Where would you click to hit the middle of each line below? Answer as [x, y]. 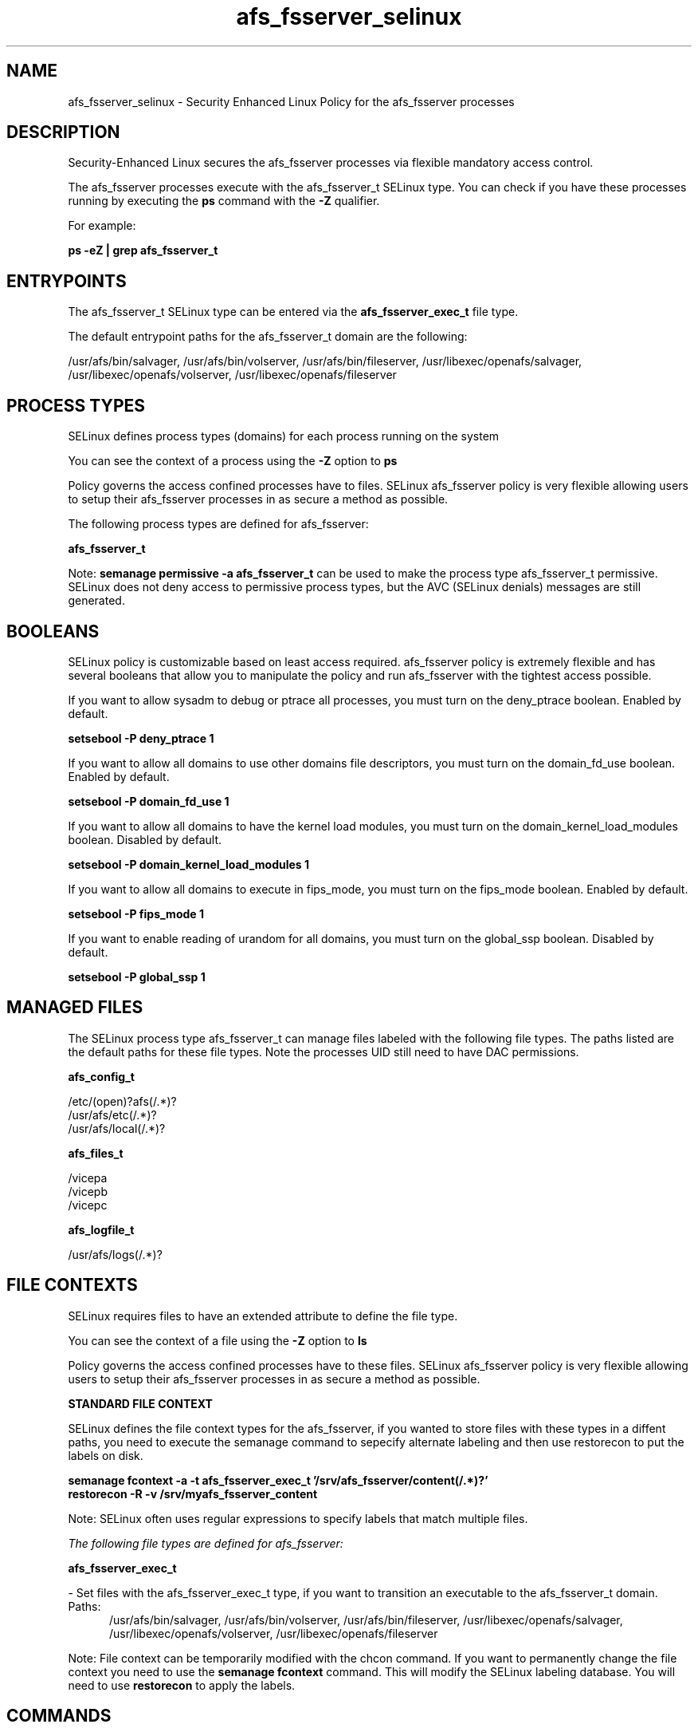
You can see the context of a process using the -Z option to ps [233, 461]
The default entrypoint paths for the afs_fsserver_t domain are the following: [268, 337]
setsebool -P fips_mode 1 [136, 913]
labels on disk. [106, 1455]
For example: [102, 226]
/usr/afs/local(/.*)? [117, 1128]
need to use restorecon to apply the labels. [182, 1685]
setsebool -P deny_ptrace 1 [141, 738]
